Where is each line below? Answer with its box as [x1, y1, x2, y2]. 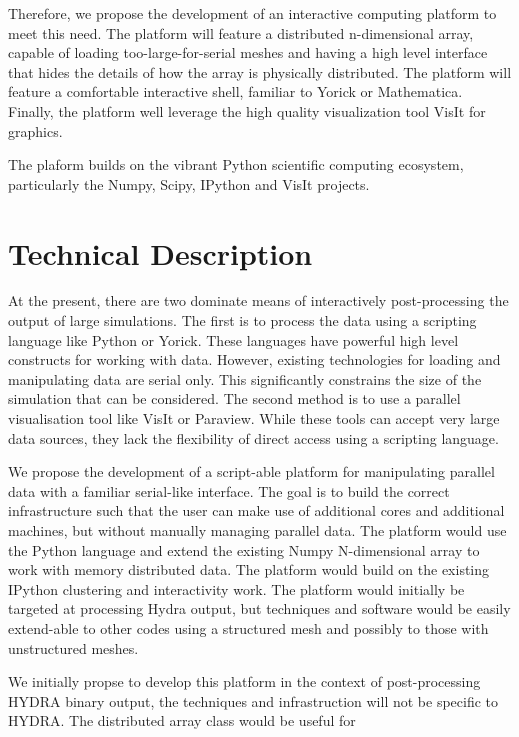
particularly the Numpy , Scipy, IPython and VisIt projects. [8, 173, 370, 194]
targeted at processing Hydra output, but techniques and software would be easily [8, 598, 511, 619]
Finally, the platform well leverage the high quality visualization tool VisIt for [8, 100, 486, 121]
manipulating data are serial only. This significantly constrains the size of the [8, 368, 482, 389]
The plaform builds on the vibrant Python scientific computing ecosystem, [8, 154, 464, 175]
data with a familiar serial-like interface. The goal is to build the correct [8, 480, 450, 501]
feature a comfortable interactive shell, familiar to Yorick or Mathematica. [8, 81, 463, 102]
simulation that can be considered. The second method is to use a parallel [8, 388, 461, 409]
